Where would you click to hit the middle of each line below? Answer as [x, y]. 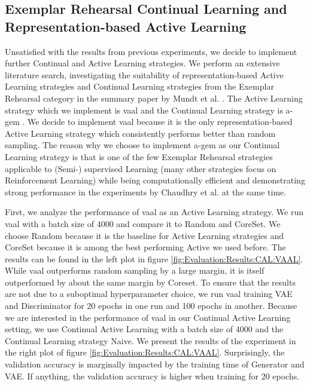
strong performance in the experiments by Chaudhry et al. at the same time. [146, 192]
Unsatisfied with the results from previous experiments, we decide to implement [151, 51]
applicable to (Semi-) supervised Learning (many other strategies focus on [141, 168]
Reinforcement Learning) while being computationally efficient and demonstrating [155, 180]
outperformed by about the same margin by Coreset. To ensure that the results [150, 282]
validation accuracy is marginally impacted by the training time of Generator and [155, 364]
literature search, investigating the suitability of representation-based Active [144, 74]
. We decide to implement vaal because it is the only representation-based [157, 122]
